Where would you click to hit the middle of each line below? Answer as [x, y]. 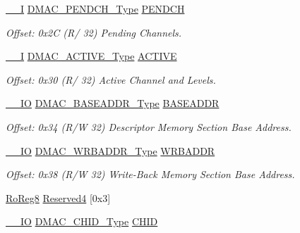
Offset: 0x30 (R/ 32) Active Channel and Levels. [111, 79]
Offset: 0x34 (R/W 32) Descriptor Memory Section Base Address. [149, 126]
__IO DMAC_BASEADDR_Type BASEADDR [113, 103]
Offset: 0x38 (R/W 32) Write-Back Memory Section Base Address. [150, 174]
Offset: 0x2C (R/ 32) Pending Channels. [94, 32]
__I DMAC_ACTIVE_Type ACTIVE [91, 56]
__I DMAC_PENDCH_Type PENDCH [95, 8]
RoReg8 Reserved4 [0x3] [58, 197]
